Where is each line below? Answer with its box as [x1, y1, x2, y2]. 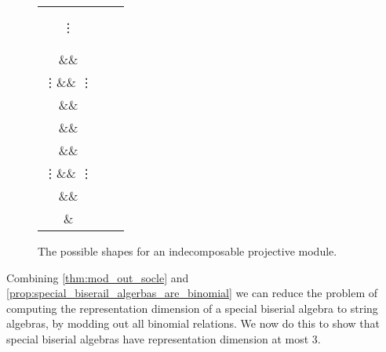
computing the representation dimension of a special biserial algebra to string [6, 299, 378, 316]
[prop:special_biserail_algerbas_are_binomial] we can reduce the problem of [6, 285, 377, 301]
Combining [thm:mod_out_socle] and [6, 269, 189, 285]
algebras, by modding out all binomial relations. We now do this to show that [6, 315, 381, 332]
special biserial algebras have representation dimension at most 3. [6, 330, 321, 347]
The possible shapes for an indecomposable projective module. [38, 243, 337, 259]
